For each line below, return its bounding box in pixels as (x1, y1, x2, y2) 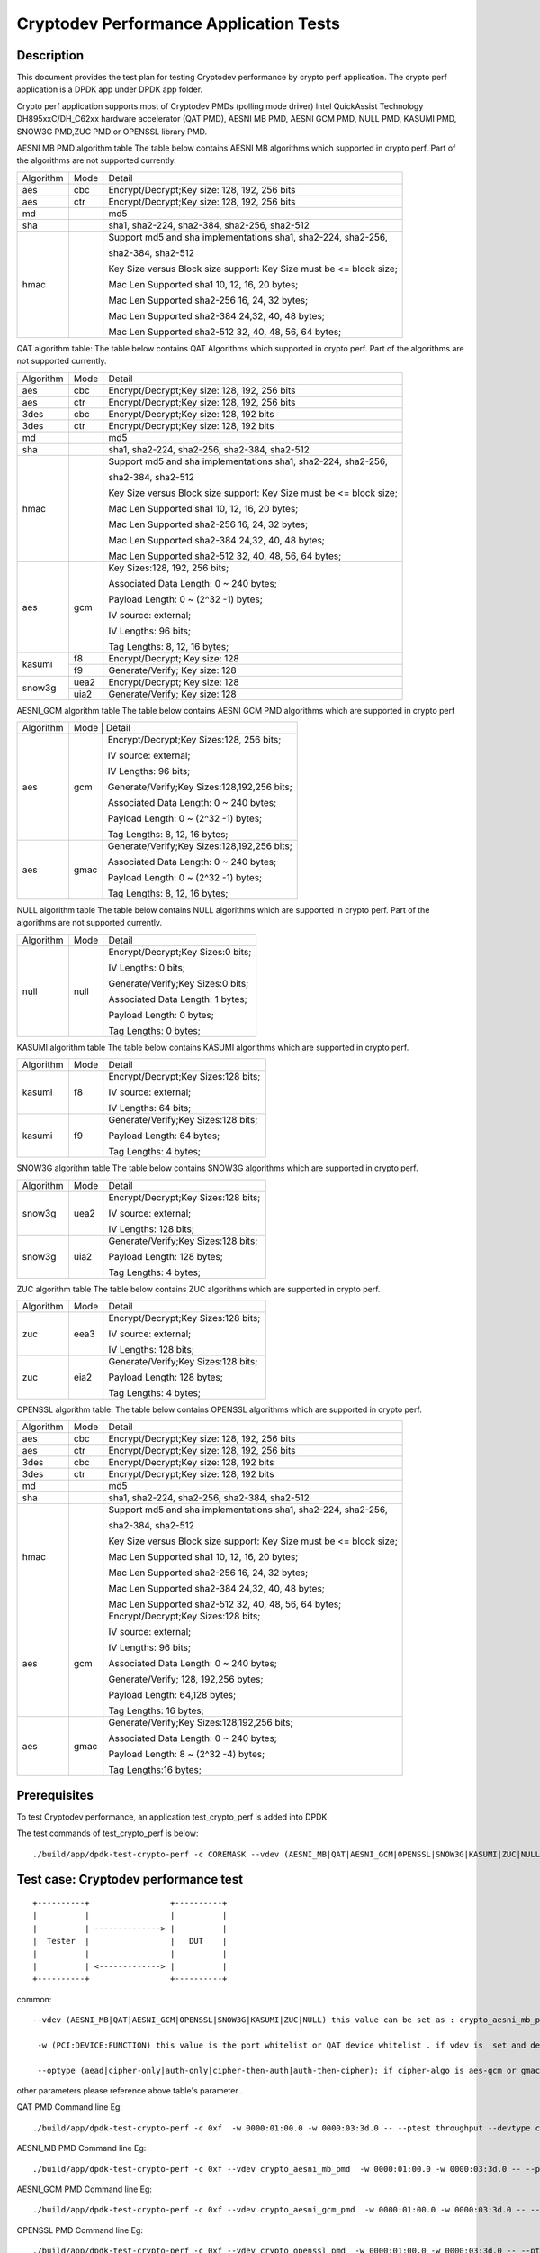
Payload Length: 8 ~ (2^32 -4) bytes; (108, 1748, 265, 1761)
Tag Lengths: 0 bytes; (108, 1024, 202, 1036)
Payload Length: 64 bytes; (108, 1129, 220, 1142)
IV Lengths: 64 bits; (108, 1102, 192, 1115)
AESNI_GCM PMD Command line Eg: (16, 2184, 153, 2194)
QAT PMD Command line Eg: (16, 2102, 123, 2112)
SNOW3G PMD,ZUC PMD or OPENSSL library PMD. (16, 126, 208, 137)
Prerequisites (16, 1787, 94, 1802)
